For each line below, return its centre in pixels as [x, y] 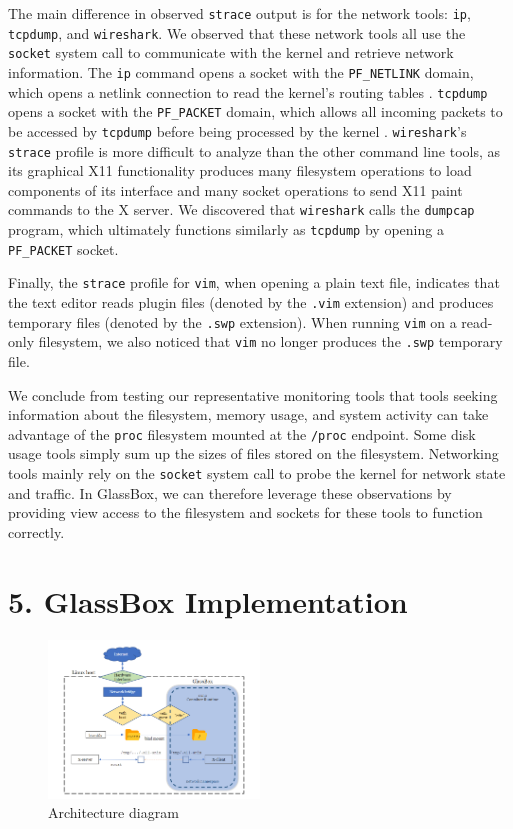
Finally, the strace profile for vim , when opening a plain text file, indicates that [254, 282]
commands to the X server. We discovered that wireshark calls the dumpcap [241, 209]
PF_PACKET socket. [63, 248]
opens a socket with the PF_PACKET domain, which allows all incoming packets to [255, 111]
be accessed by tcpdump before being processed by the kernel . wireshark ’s [237, 130]
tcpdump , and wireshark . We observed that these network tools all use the [237, 32]
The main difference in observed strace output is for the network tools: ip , [239, 13]
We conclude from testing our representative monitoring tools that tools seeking [253, 394]
